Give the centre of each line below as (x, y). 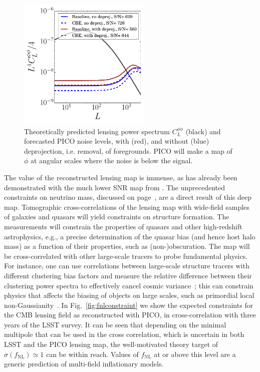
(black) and (203, 131)
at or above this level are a (195, 354)
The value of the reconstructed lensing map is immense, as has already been (121, 177)
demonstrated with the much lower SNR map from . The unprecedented (115, 187)
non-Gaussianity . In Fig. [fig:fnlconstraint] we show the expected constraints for (129, 305)
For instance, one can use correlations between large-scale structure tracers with (127, 266)
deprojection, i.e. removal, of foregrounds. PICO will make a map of (128, 150)
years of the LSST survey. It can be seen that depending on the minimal (115, 324)
